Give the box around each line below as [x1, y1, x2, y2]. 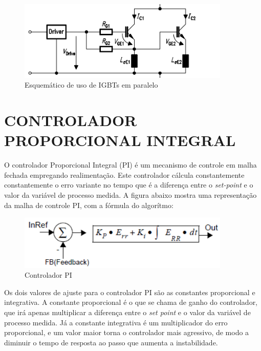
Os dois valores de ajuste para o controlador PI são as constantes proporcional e [4, 286, 255, 297]
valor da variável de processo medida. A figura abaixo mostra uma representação [4, 189, 257, 200]
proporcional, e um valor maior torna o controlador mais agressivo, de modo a [4, 327, 249, 338]
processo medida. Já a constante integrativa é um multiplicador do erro [4, 317, 228, 327]
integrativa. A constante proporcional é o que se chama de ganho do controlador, [4, 297, 258, 307]
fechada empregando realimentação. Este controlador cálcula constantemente [4, 169, 245, 180]
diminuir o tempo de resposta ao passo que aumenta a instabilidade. [4, 337, 218, 347]
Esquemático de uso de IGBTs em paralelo [25, 79, 158, 90]
